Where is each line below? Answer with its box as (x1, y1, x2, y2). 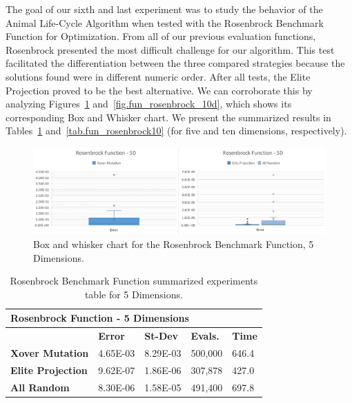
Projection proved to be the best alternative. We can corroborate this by (6, 83, 313, 97)
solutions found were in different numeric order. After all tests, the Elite (6, 69, 311, 83)
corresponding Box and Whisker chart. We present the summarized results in (6, 110, 331, 124)
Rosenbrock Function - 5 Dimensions (10, 311, 189, 325)
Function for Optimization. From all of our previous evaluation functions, (6, 29, 316, 43)
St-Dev (144, 329, 179, 343)
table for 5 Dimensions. (84, 287, 183, 301)
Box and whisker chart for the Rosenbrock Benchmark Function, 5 (33, 236, 314, 251)
